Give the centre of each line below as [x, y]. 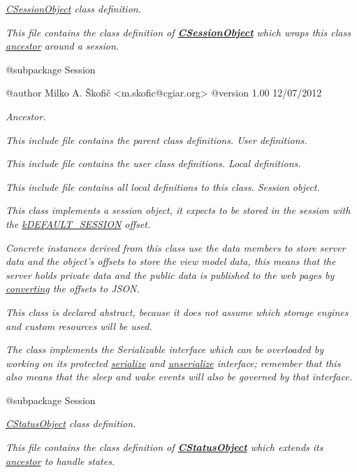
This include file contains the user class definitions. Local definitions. [153, 163]
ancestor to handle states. [60, 460]
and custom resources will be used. [79, 326]
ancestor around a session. [63, 46]
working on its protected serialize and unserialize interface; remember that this [173, 363]
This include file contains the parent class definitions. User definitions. [156, 140]
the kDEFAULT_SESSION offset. [78, 223]
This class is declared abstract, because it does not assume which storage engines [177, 312]
